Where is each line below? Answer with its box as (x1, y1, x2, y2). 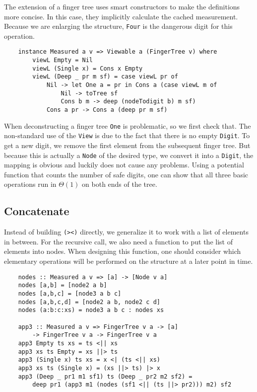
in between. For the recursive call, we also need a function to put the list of (4, 236, 233, 246)
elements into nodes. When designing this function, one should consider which (4, 246, 241, 256)
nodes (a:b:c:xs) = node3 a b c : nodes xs (18, 307, 164, 314)
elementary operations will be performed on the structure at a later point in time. (4, 256, 253, 266)
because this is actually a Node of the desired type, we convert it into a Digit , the (4, 150, 254, 160)
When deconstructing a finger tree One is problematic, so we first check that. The (4, 120, 251, 131)
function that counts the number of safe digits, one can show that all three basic (4, 169, 249, 179)
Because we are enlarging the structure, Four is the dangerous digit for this (4, 21, 233, 31)
